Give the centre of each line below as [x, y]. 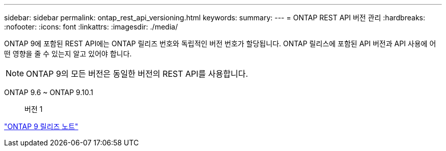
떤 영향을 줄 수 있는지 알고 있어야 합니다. [68, 54]
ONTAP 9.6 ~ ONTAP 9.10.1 [49, 92]
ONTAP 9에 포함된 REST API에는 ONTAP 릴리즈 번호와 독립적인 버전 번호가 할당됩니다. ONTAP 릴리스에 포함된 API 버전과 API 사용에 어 [220, 43]
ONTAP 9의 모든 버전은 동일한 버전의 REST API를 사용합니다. [137, 74]
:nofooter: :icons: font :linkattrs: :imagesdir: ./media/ [91, 27]
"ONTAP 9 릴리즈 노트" [41, 126]
